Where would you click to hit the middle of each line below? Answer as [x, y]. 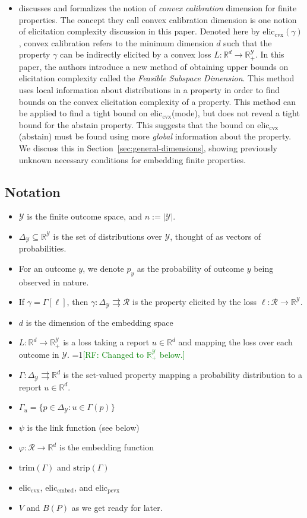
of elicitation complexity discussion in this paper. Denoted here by [139, 31]
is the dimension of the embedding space [99, 322]
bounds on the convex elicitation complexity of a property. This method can [157, 101]
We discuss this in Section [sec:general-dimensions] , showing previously [148, 147]
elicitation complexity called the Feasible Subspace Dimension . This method [156, 78]
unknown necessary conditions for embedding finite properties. [132, 159]
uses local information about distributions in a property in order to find [149, 90]
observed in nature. [54, 282]
